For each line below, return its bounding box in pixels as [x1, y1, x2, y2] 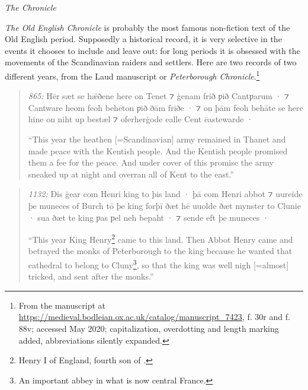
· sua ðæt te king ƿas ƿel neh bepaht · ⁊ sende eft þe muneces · [28, 211, 269, 223]
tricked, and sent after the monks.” [28, 270, 154, 283]
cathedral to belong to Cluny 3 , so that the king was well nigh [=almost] [28, 257, 289, 271]
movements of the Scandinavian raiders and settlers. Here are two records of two [5, 56, 297, 68]
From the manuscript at [18, 299, 105, 311]
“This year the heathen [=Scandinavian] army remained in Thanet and [28, 133, 286, 145]
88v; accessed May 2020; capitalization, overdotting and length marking [18, 322, 279, 335]
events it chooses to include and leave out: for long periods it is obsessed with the [5, 44, 300, 56]
